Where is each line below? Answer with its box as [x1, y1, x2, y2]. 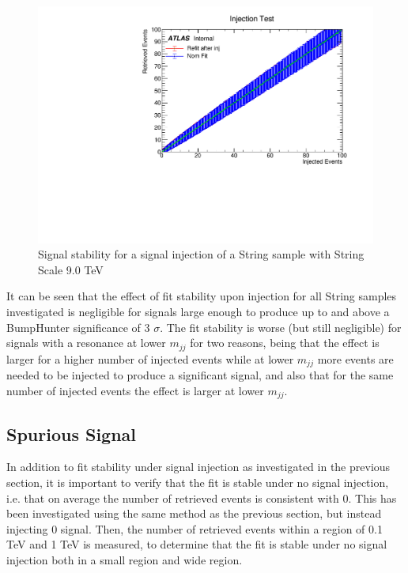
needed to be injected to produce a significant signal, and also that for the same [6, 367, 394, 383]
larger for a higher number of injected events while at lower [6, 350, 294, 367]
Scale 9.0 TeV [38, 261, 104, 277]
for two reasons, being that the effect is [190, 334, 380, 351]
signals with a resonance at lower [6, 334, 166, 351]
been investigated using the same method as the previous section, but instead [6, 505, 382, 522]
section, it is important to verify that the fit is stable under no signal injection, [6, 473, 389, 490]
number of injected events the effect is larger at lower [6, 382, 264, 398]
